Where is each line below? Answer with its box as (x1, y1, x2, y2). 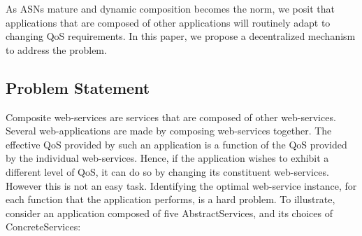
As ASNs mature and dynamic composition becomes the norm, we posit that (6, 1, 335, 15)
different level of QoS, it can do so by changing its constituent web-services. (6, 164, 329, 179)
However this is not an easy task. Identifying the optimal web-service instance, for (6, 178, 357, 193)
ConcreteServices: (6, 219, 81, 234)
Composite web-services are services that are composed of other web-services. (6, 109, 336, 124)
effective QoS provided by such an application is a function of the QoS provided (6, 137, 347, 151)
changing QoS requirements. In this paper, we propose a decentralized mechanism (6, 29, 356, 43)
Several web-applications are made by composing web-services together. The (6, 123, 332, 138)
